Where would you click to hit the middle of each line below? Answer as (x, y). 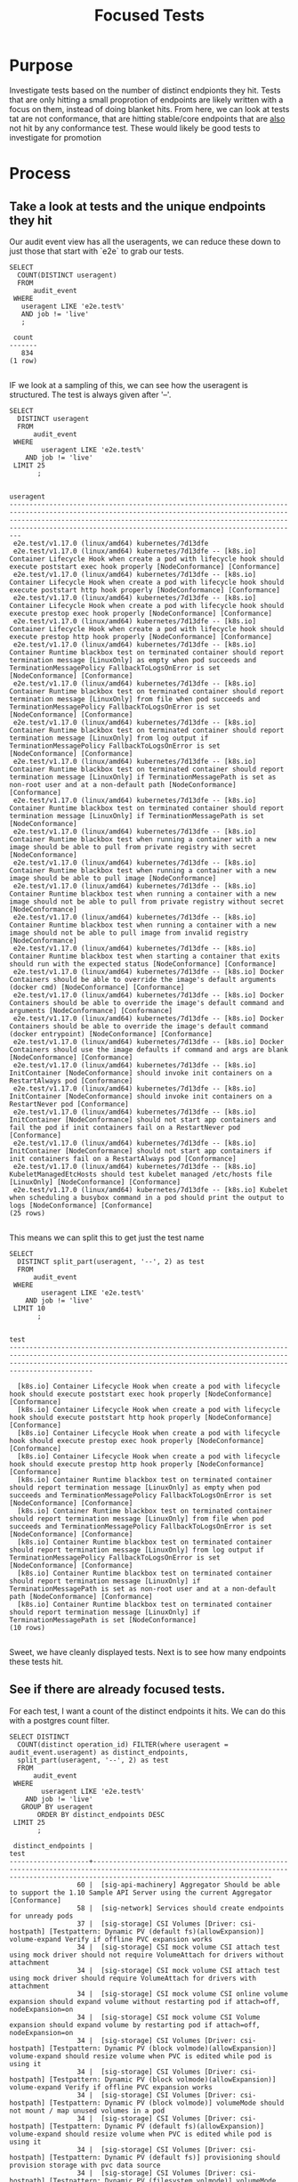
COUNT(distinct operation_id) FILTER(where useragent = (123, 1744)
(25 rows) (28, 1213)
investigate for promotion (56, 137)
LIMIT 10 (29, 1308)
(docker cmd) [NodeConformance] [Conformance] (97, 987)
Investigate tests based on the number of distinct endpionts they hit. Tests (145, 90)
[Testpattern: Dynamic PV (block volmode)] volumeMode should (166, 2103)
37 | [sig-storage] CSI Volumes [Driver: (157, 1924)
